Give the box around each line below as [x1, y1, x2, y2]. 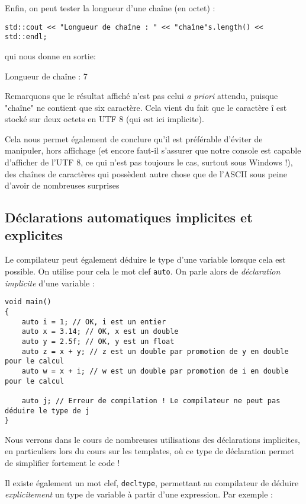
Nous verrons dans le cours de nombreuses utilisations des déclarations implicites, [5, 433, 300, 445]
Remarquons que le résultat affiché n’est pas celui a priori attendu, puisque [5, 90, 278, 102]
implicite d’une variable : [5, 276, 95, 289]
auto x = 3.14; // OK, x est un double [21, 327, 179, 336]
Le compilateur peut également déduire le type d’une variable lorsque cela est [5, 253, 286, 266]
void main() [5, 298, 51, 307]
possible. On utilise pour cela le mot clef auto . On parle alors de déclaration [5, 265, 281, 277]
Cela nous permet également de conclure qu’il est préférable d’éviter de [5, 132, 263, 145]
